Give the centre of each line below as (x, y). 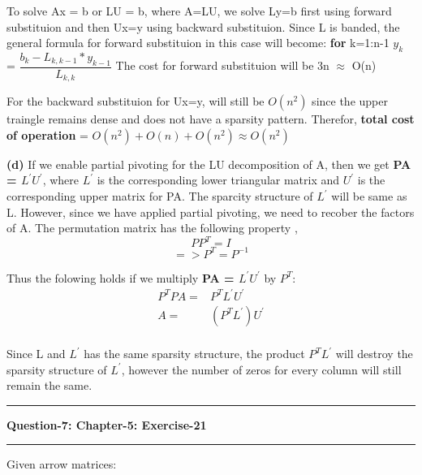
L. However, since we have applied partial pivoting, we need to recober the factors (211, 212)
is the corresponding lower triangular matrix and (218, 180)
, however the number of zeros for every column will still (261, 369)
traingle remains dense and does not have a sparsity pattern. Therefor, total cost (211, 119)
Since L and (36, 354)
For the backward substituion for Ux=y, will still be (136, 101)
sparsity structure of (57, 369)
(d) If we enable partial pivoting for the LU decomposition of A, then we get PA (209, 164)
